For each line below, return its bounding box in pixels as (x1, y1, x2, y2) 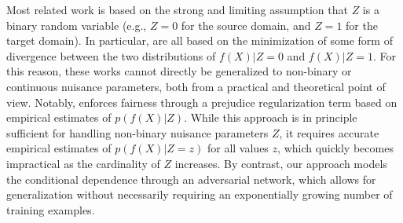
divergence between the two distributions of (6, 47, 216, 64)
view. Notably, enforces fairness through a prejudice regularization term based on (6, 93, 398, 110)
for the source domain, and (181, 16, 311, 33)
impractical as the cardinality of (6, 155, 160, 171)
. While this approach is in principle (184, 109, 357, 126)
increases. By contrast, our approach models (174, 155, 387, 171)
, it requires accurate (279, 124, 379, 141)
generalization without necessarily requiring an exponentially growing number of (6, 186, 393, 203)
